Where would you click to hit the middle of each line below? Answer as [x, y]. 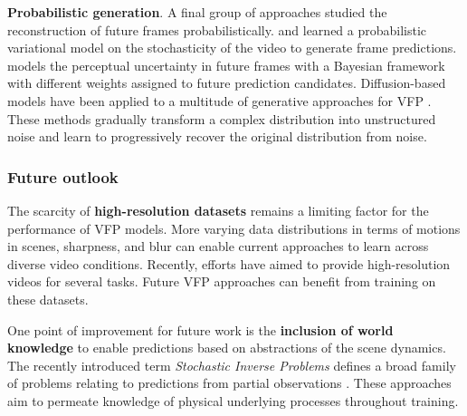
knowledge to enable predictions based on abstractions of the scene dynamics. [227, 348]
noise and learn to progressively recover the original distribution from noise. [217, 136]
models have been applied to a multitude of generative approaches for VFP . [219, 100]
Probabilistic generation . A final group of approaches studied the [197, 12]
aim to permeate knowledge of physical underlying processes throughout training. [233, 400]
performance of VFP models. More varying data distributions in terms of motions [234, 228]
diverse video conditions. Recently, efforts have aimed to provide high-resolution [229, 263]
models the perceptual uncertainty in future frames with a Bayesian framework [226, 65]
